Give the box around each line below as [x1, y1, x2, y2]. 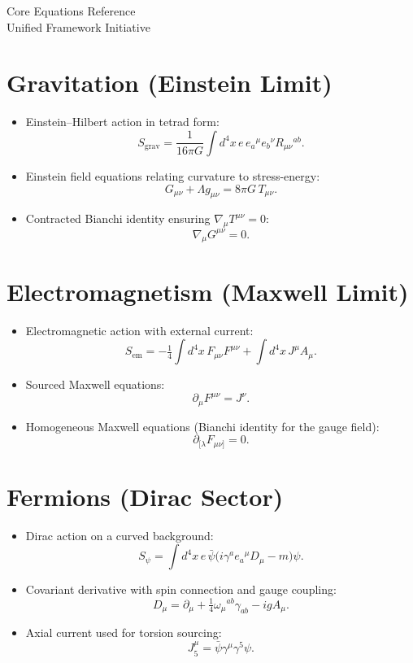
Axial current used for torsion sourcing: [25, 624, 222, 641]
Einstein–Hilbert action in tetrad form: [25, 113, 220, 130]
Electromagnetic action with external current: [25, 321, 254, 338]
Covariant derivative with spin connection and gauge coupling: [25, 581, 337, 598]
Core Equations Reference [7, 2, 136, 19]
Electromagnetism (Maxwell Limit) [7, 274, 409, 308]
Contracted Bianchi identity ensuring [25, 210, 211, 227]
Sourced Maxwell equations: [25, 376, 165, 393]
